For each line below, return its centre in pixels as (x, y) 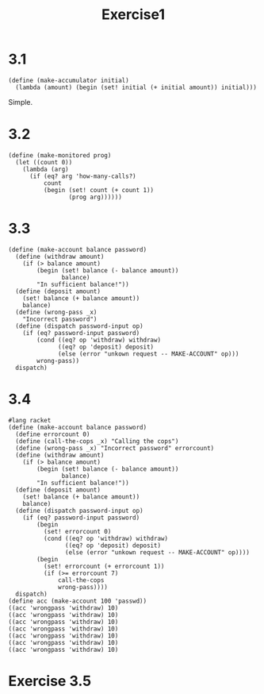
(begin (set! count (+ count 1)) (99, 190)
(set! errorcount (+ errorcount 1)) (104, 566)
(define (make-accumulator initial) (69, 80)
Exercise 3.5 (50, 681)
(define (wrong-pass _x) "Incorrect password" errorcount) (115, 448)
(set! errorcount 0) (77, 531)
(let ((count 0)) (44, 162)
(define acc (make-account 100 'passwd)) (78, 601)
